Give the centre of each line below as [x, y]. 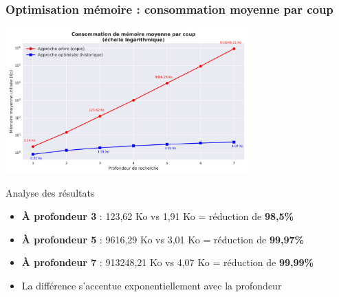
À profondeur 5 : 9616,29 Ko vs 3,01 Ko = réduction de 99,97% [163, 239]
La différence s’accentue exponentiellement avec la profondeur [152, 285]
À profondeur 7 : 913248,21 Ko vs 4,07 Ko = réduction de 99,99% [167, 262]
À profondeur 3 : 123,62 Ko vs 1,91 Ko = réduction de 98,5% [157, 216]
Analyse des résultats [50, 193]
